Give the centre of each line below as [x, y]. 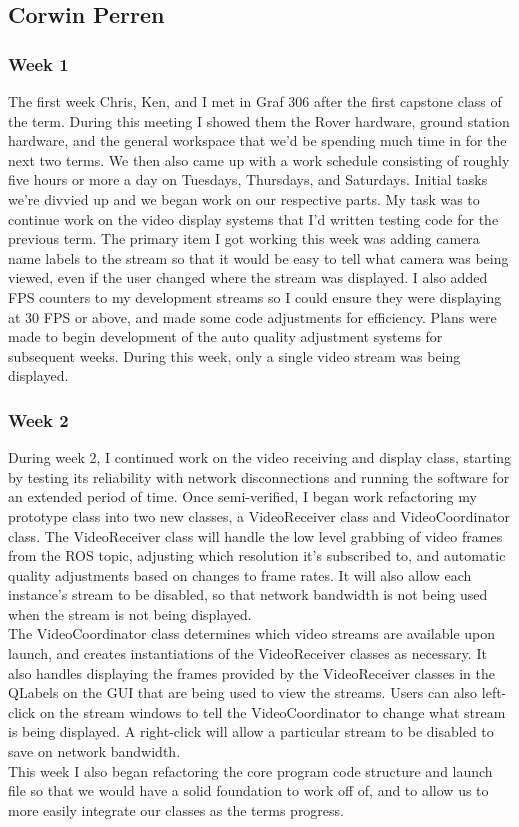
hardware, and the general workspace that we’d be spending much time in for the [257, 140]
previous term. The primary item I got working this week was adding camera [244, 238]
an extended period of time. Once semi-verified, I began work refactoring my [242, 496]
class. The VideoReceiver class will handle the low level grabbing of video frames [255, 535]
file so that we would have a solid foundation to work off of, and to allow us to [248, 790]
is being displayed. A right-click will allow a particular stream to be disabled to [251, 731]
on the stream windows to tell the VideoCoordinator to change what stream [272, 711]
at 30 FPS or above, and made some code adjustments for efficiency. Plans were [252, 316]
